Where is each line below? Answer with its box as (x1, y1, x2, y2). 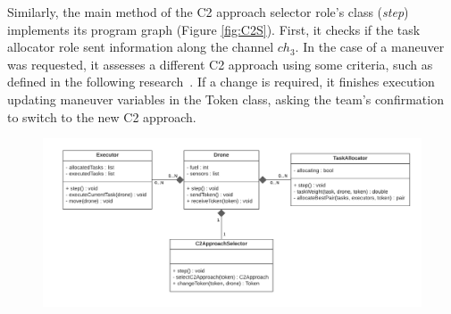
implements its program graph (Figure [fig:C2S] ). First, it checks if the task (7, 20, 421, 38)
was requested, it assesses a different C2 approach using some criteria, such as (7, 54, 433, 73)
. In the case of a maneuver (295, 37, 445, 56)
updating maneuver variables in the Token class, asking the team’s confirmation (7, 89, 444, 108)
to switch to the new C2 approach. (7, 107, 196, 126)
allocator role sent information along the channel (7, 37, 274, 56)
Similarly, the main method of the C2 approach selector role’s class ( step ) (7, 3, 409, 21)
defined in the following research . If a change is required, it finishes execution (7, 72, 435, 91)
